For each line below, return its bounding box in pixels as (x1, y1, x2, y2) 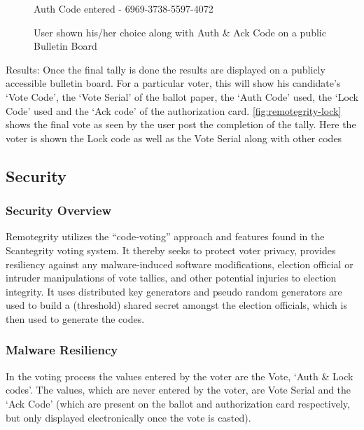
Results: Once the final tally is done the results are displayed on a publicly (6, 62, 325, 76)
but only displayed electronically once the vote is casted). (6, 410, 251, 424)
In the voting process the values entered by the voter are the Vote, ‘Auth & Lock (6, 368, 353, 383)
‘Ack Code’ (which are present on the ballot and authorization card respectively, (6, 396, 350, 410)
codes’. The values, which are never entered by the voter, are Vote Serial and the (6, 382, 351, 397)
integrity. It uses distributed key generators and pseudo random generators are (6, 284, 342, 298)
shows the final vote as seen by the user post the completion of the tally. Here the (6, 117, 356, 132)
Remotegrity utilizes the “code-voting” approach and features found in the (6, 229, 325, 244)
